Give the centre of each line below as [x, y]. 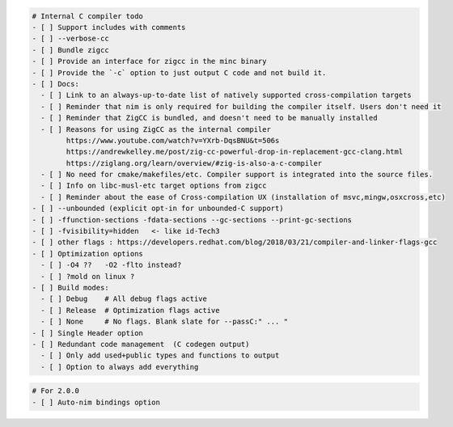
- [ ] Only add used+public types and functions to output [160, 355]
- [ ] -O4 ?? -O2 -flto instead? [111, 265]
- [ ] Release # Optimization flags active [130, 310]
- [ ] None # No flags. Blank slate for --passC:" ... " [165, 322]
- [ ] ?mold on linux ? [88, 276]
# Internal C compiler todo [87, 16]
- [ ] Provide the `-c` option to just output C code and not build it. [179, 72]
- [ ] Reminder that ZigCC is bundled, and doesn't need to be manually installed [209, 118]
